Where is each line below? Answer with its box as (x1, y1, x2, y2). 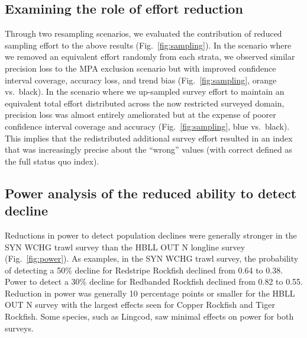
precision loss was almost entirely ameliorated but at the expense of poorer (5, 108, 276, 121)
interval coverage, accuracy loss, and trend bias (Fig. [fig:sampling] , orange (5, 73, 277, 86)
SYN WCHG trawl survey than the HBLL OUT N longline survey (5, 240, 245, 253)
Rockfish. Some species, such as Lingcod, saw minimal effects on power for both (5, 310, 294, 323)
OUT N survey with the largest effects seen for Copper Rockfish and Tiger (5, 298, 275, 311)
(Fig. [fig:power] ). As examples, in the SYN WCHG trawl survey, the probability (5, 252, 299, 265)
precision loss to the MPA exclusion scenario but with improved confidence (5, 62, 276, 74)
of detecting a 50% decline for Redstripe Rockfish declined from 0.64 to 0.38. (5, 263, 283, 276)
